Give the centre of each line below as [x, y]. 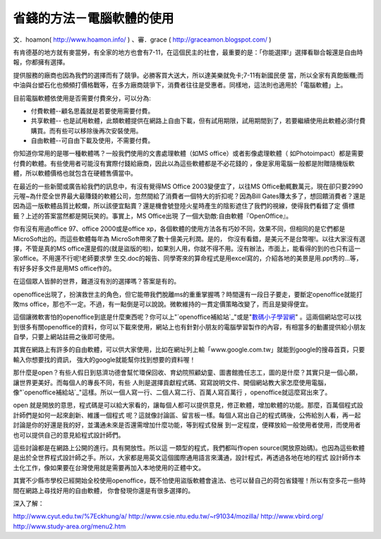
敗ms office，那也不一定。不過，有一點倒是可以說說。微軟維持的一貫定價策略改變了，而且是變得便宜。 [163, 304]
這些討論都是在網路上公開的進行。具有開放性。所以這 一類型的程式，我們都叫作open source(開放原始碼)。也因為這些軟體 [189, 448]
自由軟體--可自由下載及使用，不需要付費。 [92, 140]
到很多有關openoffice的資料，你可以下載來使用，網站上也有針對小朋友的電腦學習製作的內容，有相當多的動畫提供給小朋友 [189, 327]
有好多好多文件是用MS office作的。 [64, 268]
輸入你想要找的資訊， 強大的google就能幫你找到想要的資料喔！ [104, 359]
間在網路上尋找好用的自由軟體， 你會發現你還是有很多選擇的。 [103, 490]
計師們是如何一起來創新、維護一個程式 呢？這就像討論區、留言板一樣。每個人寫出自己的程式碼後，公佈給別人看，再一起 [187, 415]
